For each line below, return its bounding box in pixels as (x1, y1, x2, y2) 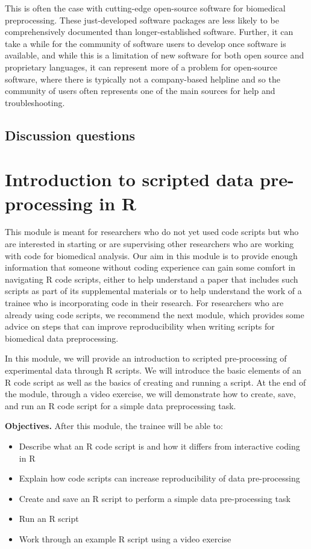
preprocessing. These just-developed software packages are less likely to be (5, 13, 279, 26)
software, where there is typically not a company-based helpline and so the (5, 72, 280, 85)
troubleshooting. (5, 96, 65, 108)
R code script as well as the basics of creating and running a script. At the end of (5, 375, 306, 388)
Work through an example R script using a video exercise (19, 532, 231, 545)
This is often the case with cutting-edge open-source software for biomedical (5, 2, 286, 14)
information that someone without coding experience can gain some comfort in (5, 261, 296, 274)
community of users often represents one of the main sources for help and (5, 84, 275, 97)
